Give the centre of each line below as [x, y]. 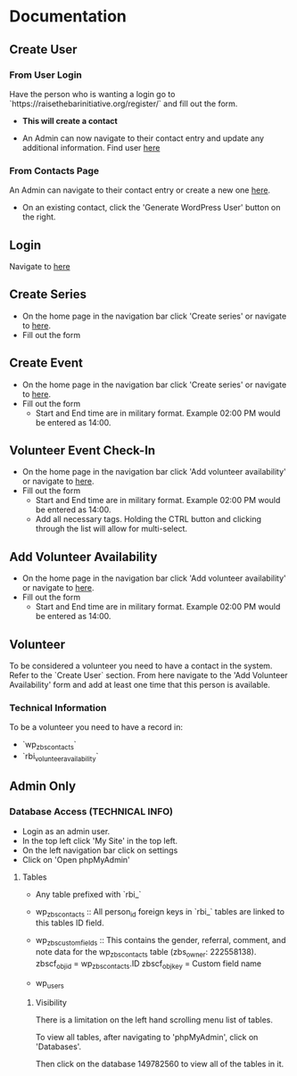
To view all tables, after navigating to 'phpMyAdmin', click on [147, 1037]
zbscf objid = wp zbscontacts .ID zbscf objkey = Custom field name [148, 964]
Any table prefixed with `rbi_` [88, 894]
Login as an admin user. [66, 831]
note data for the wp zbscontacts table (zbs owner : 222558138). [146, 953]
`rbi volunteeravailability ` [60, 757]
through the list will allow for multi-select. [111, 529]
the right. [39, 217]
